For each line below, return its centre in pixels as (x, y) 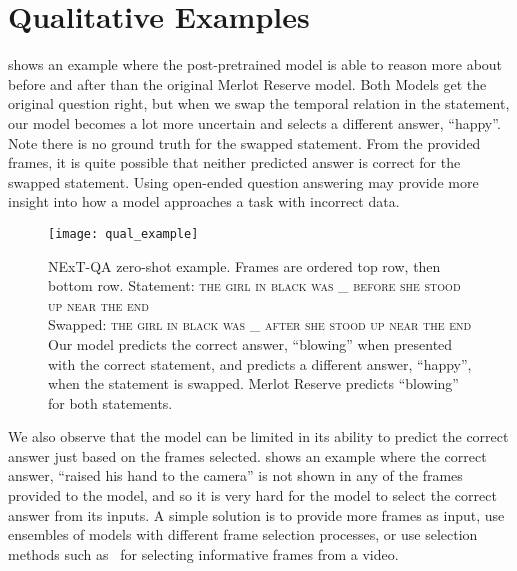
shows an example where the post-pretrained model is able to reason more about (255, 64)
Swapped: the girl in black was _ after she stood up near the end (260, 324)
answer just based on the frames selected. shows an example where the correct (247, 455)
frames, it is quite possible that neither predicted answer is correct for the (234, 162)
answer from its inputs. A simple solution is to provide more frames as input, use (256, 514)
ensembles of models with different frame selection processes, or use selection (243, 534)
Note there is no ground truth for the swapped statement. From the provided (244, 142)
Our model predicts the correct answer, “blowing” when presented (250, 343)
